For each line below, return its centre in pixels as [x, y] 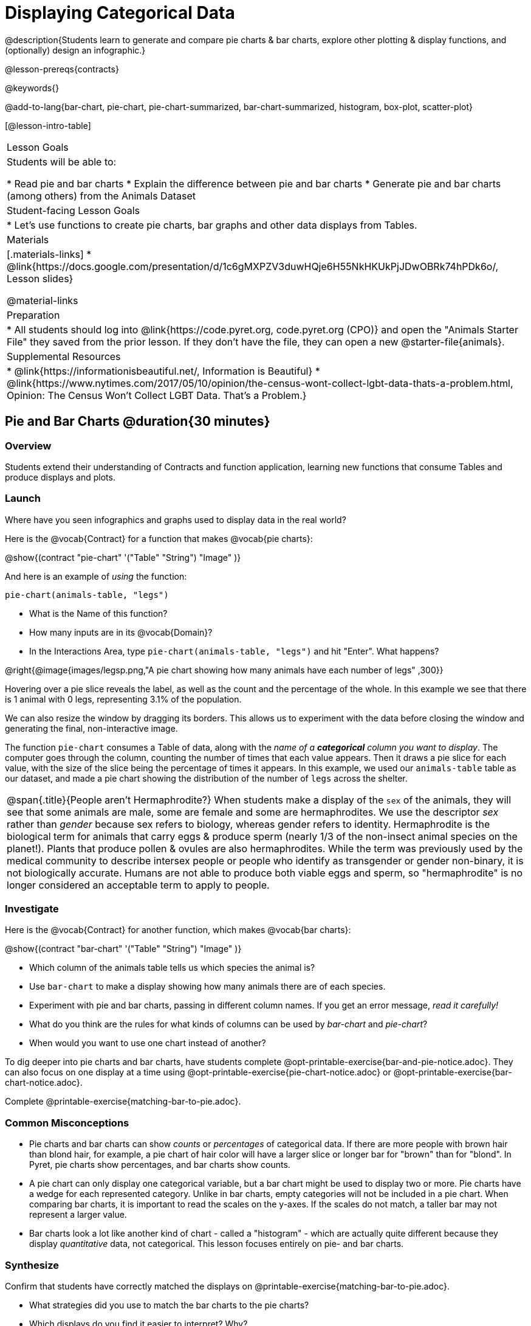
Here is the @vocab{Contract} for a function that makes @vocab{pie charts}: [159, 538]
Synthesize [32, 1265]
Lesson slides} [40, 278]
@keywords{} [32, 88]
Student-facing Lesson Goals [74, 210]
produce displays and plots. [60, 477]
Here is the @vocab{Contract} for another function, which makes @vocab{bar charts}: [178, 930]
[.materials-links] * [49, 254]
